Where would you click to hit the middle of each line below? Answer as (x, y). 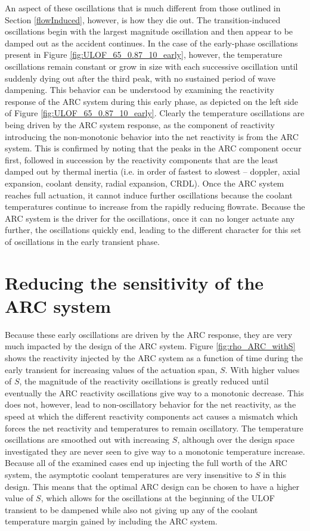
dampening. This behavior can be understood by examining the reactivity (139, 90)
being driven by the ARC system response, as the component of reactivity (140, 124)
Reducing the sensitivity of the (134, 282)
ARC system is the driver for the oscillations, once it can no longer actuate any (150, 218)
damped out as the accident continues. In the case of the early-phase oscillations (151, 43)
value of (19, 498)
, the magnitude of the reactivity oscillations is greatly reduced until (144, 381)
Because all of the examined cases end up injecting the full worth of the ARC (146, 463)
